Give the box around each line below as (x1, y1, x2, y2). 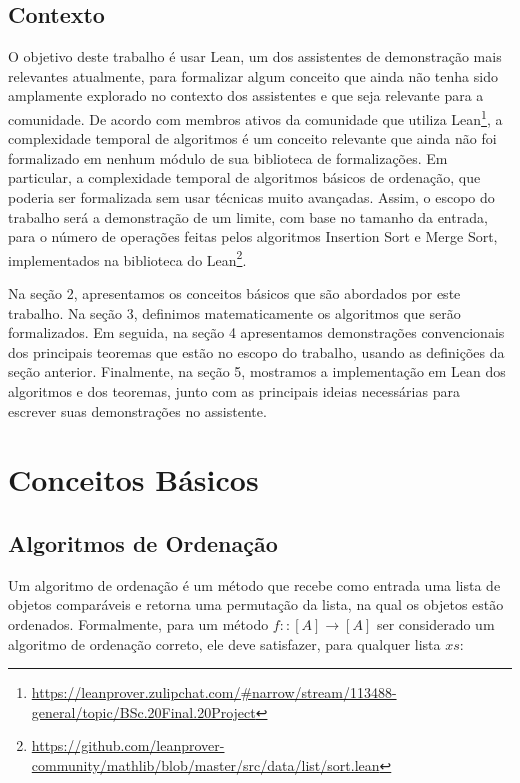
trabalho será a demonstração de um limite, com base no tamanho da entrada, (8, 206, 488, 227)
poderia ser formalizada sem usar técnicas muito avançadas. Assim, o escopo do (8, 187, 495, 208)
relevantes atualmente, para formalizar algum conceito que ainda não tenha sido (8, 65, 498, 86)
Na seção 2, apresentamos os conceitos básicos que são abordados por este (8, 283, 461, 304)
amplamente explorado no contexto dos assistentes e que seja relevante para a (8, 85, 484, 106)
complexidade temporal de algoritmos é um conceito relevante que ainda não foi (8, 128, 497, 149)
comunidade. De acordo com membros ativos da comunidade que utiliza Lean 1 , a (8, 105, 503, 129)
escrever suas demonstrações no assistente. (8, 400, 267, 421)
